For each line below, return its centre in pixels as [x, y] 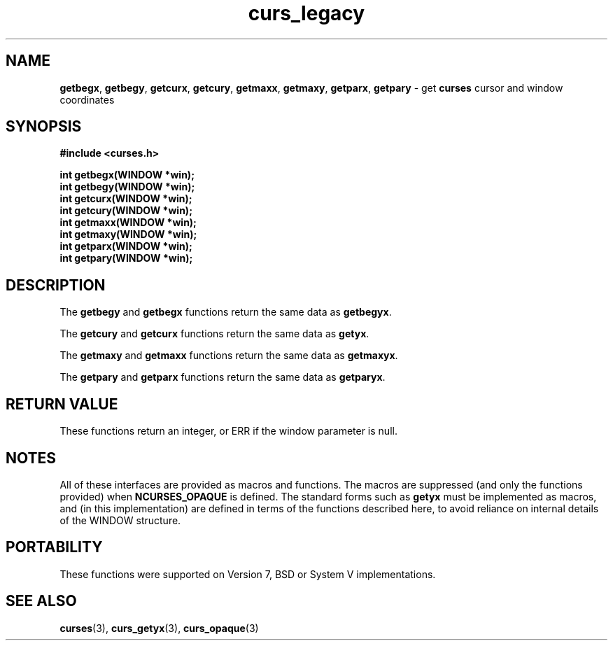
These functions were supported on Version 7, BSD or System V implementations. [248, 574]
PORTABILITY [54, 547]
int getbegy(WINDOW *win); [127, 187]
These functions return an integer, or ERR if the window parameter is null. [228, 431]
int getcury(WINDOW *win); [126, 211]
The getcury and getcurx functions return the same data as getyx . [214, 334]
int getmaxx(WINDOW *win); [128, 223]
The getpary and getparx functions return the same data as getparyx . [223, 377]
